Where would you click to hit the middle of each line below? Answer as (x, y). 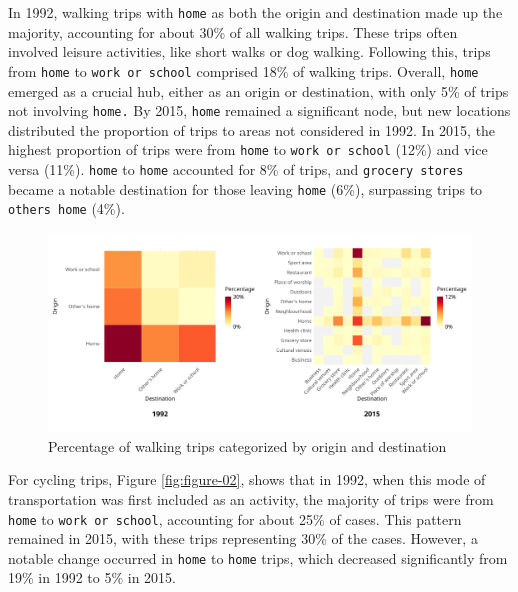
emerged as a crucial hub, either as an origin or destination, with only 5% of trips (258, 90)
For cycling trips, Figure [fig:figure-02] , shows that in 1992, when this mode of (247, 479)
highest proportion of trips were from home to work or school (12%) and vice (248, 149)
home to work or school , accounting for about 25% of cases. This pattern (235, 518)
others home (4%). (66, 208)
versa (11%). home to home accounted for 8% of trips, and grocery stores (236, 169)
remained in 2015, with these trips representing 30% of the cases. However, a (243, 538)
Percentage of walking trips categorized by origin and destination (247, 445)
